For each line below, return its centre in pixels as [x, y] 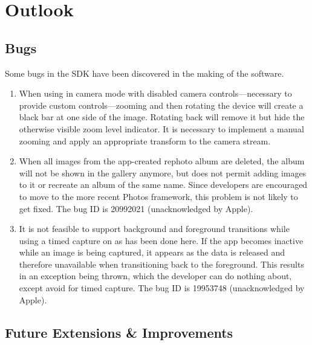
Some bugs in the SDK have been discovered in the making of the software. [145, 73]
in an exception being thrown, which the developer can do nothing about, [155, 276]
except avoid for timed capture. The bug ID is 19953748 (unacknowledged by [162, 288]
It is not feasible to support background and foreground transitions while [154, 229]
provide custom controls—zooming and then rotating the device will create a [161, 105]
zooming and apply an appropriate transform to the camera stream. [145, 140]
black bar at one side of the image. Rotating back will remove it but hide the [162, 117]
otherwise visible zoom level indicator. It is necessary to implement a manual [161, 128]
